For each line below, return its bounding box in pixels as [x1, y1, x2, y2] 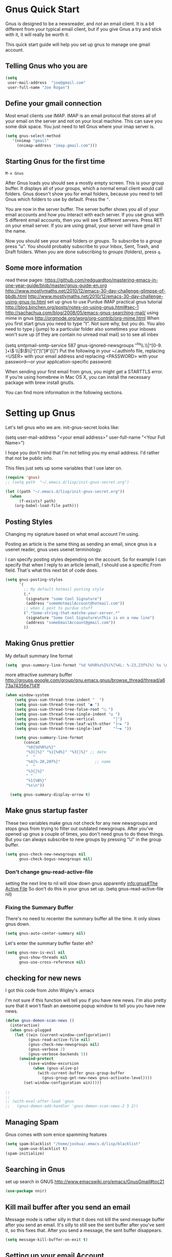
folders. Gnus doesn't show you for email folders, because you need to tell [5, 191, 163, 197]
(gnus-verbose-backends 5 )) [28, 1051, 88, 1057]
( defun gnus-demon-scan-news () [5, 1018, 74, 1023]
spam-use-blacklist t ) [18, 1146, 68, 1151]
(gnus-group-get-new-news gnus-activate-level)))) [41, 1075, 153, 1080]
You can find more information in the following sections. [5, 390, 123, 396]
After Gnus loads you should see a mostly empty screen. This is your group [5, 179, 164, 186]
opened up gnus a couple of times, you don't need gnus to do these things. [5, 830, 164, 837]
